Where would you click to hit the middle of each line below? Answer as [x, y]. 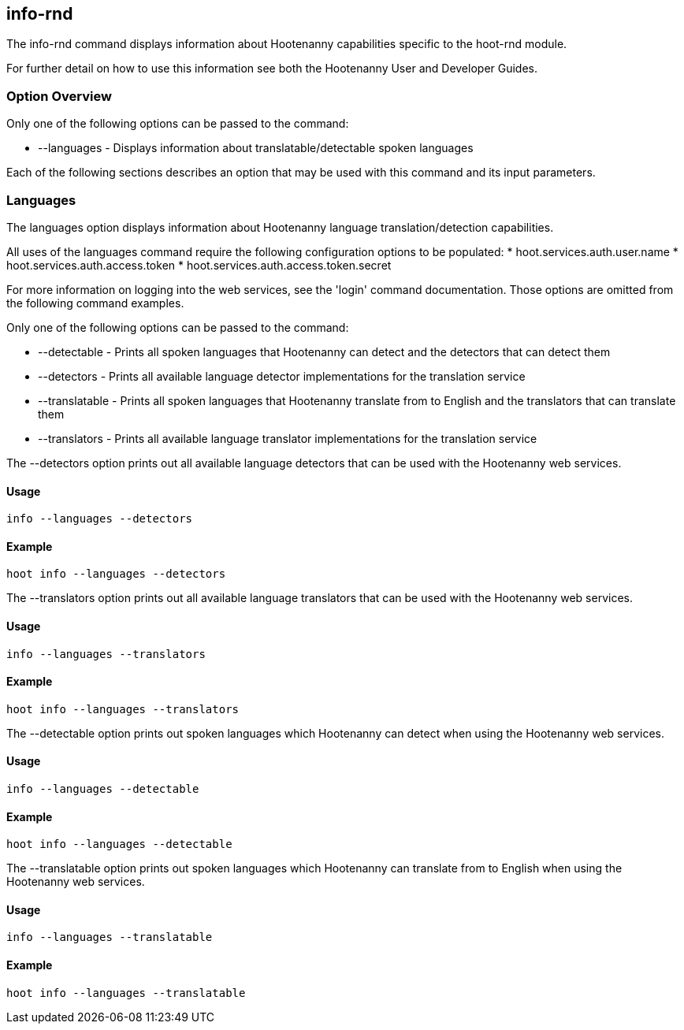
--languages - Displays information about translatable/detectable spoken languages [256, 148]
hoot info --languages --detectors [116, 574]
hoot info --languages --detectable [119, 844]
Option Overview [59, 96]
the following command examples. [95, 303]
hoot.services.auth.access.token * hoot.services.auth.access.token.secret [199, 265]
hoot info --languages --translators [123, 709]
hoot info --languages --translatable [126, 993]
